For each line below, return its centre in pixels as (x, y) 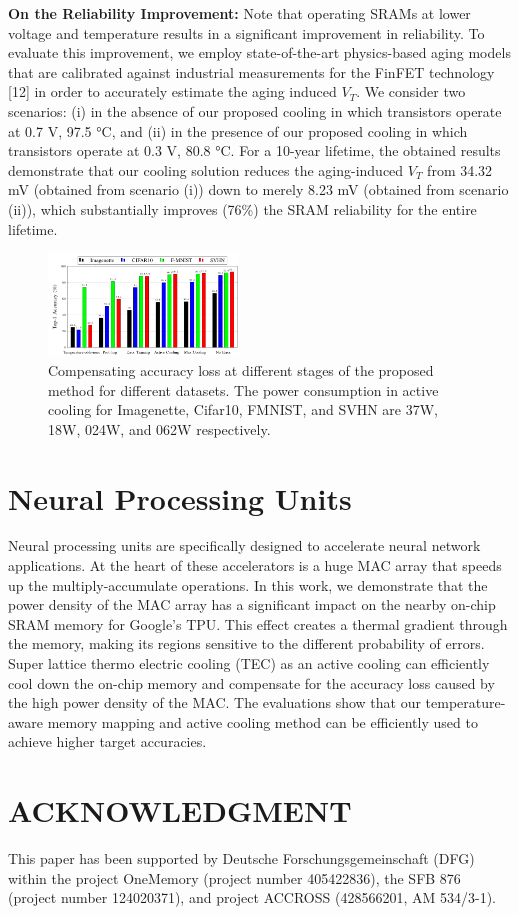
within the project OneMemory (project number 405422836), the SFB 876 (234, 877)
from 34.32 (460, 169)
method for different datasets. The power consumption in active (243, 389)
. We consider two (411, 91)
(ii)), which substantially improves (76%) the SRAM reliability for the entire (242, 208)
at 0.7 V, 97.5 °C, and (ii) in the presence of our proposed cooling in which (238, 130)
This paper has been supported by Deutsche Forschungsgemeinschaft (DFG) (241, 858)
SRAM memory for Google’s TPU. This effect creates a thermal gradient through (258, 623)
